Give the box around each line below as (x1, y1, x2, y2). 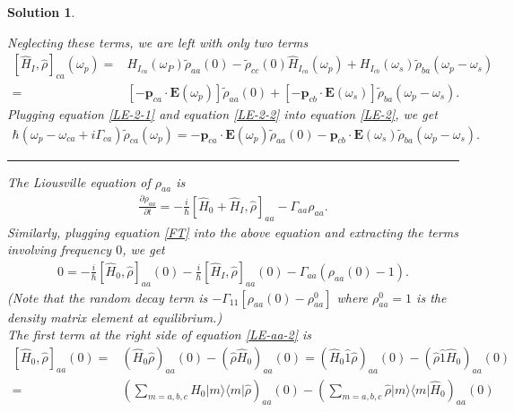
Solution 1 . (7, 3, 75, 21)
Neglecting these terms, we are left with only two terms (7, 32, 309, 51)
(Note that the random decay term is (7, 288, 208, 306)
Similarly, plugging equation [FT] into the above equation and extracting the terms (7, 222, 458, 241)
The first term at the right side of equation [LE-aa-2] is (7, 325, 312, 344)
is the (416, 288, 447, 306)
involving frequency (7, 240, 112, 259)
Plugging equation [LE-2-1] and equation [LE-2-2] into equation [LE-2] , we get (7, 105, 438, 124)
